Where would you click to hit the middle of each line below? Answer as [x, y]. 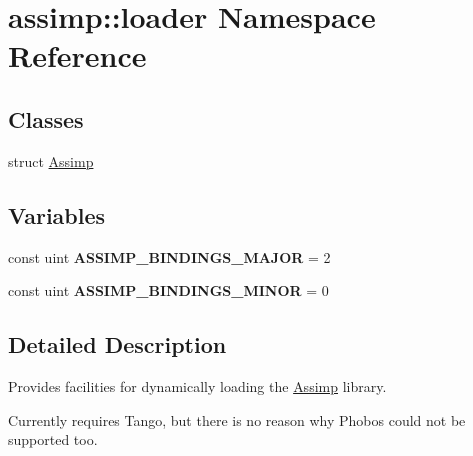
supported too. [53, 439]
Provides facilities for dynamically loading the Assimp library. [197, 385]
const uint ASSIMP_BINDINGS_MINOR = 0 [168, 290]
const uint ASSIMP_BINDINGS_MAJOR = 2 [169, 256]
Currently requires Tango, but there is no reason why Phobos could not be [237, 419]
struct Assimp [51, 160]
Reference [77, 55]
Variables [57, 214]
